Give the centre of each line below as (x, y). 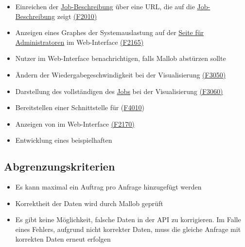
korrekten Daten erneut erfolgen (63, 238)
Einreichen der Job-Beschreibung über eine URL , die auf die (105, 6)
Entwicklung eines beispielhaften (64, 140)
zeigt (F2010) (77, 16)
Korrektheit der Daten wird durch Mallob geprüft (89, 203)
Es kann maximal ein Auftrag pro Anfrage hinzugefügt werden (108, 187)
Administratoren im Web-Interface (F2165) (79, 42)
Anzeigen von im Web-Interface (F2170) (75, 123)
